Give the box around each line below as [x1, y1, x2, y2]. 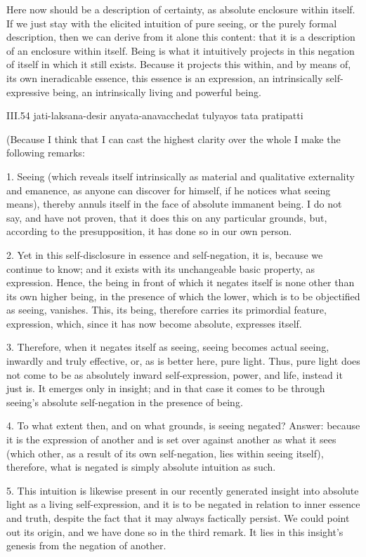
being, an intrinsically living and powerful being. [52, 84, 261, 99]
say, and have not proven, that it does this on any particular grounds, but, [6, 210, 327, 224]
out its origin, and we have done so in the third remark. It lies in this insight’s [6, 524, 344, 539]
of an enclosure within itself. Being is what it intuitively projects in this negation [6, 43, 355, 58]
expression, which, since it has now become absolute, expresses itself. [6, 316, 302, 330]
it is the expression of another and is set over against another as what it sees [6, 432, 336, 447]
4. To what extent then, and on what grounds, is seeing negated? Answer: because [6, 418, 360, 433]
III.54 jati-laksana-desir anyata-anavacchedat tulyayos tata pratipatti [6, 108, 303, 123]
